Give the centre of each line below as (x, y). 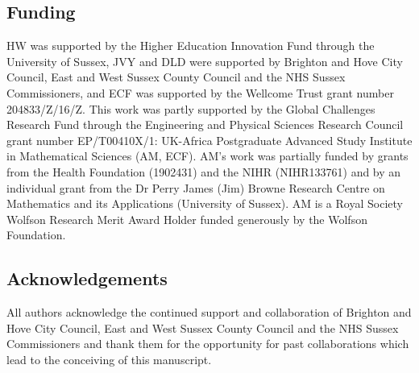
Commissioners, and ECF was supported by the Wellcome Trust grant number (200, 92)
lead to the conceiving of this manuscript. (109, 359)
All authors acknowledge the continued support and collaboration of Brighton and (209, 312)
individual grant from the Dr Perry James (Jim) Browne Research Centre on (196, 187)
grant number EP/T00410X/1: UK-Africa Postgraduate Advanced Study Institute (209, 140)
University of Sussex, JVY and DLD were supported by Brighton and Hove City (205, 61)
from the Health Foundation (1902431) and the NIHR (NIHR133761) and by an (204, 171)
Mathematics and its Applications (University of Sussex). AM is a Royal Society (205, 203)
